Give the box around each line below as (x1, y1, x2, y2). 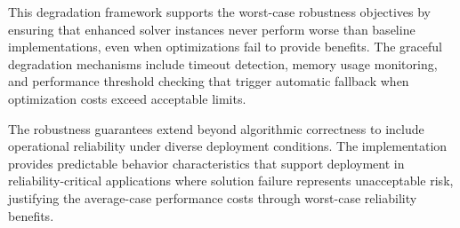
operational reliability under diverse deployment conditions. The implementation (8, 137, 448, 155)
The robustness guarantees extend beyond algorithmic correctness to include (8, 119, 424, 138)
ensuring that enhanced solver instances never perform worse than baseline (8, 20, 416, 38)
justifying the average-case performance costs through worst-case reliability (8, 188, 417, 207)
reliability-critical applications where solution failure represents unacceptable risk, (8, 171, 454, 190)
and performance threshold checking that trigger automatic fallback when (8, 72, 409, 90)
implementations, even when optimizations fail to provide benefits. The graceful (8, 37, 442, 56)
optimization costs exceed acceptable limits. (8, 89, 246, 107)
